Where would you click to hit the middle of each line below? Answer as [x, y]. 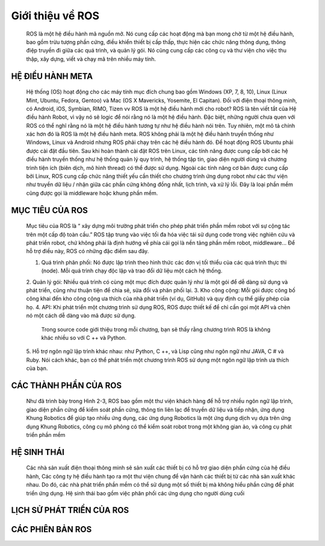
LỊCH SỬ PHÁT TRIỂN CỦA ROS [70, 510]
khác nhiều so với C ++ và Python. [84, 337]
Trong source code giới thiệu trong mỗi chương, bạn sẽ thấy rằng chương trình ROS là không [156, 329]
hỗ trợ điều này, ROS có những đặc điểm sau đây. [88, 251]
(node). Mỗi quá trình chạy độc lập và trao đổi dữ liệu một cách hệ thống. [132, 271]
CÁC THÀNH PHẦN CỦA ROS [67, 385]
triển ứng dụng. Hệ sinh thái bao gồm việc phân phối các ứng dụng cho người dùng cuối [135, 493]
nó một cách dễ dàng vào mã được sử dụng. [81, 316]
